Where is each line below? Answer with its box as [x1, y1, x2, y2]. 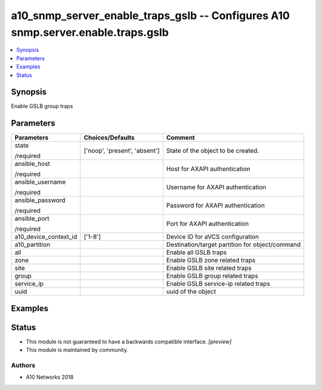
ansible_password [14, 196, 66, 205]
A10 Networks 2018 [26, 373, 74, 381]
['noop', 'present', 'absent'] [83, 147, 160, 155]
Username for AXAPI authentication [166, 183, 267, 191]
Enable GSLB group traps [11, 103, 73, 110]
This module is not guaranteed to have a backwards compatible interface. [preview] [26, 338, 232, 345]
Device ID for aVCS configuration [166, 233, 259, 241]
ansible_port [14, 215, 50, 223]
